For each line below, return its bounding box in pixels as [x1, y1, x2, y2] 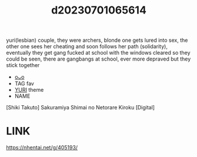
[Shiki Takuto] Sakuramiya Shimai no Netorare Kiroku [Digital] [6, 104, 155, 111]
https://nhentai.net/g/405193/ [6, 144, 78, 151]
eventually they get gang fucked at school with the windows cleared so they [6, 49, 191, 56]
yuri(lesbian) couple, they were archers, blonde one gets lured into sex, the [6, 36, 188, 44]
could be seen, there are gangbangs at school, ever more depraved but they [6, 55, 191, 62]
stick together [6, 62, 40, 69]
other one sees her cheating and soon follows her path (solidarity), [6, 43, 168, 50]
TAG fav [14, 80, 34, 87]
